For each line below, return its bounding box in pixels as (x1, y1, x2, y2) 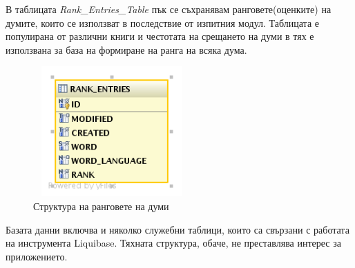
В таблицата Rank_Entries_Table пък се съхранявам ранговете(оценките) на (6, 2, 332, 16)
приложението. (6, 249, 68, 263)
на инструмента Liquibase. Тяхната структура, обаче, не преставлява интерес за (6, 236, 341, 250)
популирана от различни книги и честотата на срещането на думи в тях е (6, 29, 314, 43)
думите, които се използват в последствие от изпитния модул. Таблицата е (6, 15, 319, 30)
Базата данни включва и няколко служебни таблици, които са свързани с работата (6, 222, 349, 236)
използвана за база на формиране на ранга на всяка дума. (6, 42, 247, 56)
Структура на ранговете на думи (33, 198, 169, 213)
